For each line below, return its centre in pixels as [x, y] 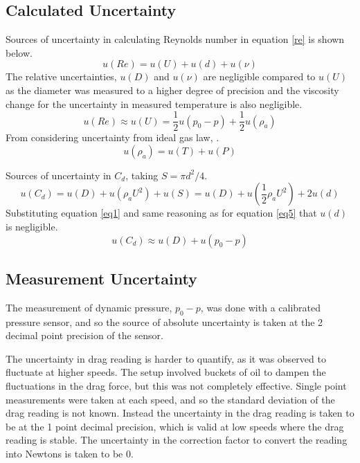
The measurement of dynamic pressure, [89, 307]
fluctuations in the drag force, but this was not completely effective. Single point [176, 385]
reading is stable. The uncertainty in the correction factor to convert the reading [177, 440]
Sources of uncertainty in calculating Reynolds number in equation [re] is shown [175, 39]
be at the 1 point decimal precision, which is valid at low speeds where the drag [175, 426]
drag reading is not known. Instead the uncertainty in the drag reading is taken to [180, 413]
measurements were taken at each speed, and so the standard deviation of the [170, 399]
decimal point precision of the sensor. [84, 335]
